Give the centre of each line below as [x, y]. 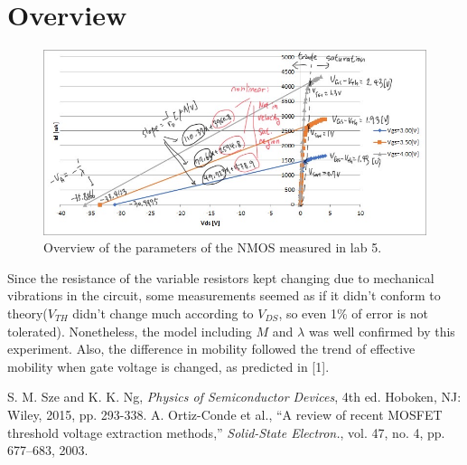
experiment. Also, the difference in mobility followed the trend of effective [211, 349]
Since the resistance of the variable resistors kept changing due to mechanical [221, 277]
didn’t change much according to [163, 313]
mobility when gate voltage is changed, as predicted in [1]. [168, 366]
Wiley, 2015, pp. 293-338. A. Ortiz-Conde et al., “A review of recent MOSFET [225, 414]
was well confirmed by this [382, 331]
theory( [28, 313]
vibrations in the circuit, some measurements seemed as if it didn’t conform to [224, 295]
